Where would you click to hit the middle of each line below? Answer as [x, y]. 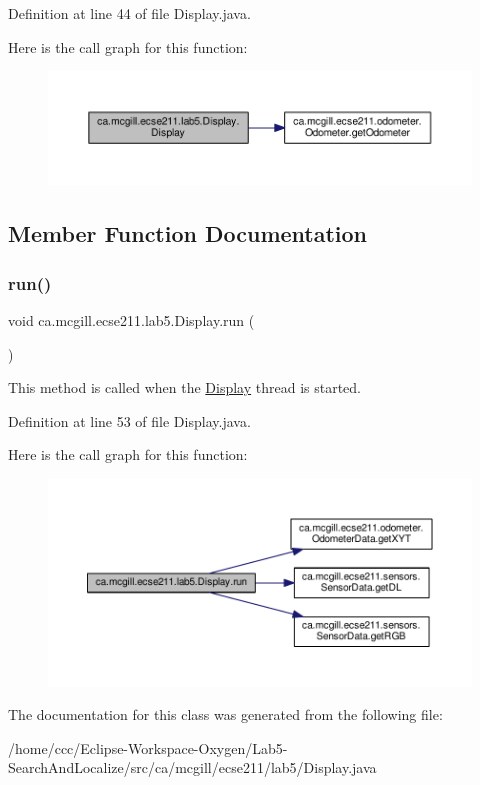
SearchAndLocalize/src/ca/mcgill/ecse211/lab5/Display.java [192, 767]
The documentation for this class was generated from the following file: [225, 714]
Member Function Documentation [188, 233]
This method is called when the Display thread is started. [184, 387]
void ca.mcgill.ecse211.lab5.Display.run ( [131, 320]
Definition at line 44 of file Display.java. [129, 13]
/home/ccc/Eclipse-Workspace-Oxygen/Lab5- [148, 747]
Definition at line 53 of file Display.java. [129, 420]
